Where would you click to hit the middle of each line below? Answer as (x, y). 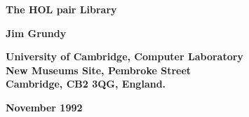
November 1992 (44, 107)
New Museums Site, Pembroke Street (99, 70)
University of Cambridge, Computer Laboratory (124, 56)
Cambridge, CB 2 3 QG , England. (86, 84)
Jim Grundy (36, 33)
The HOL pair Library (61, 9)
